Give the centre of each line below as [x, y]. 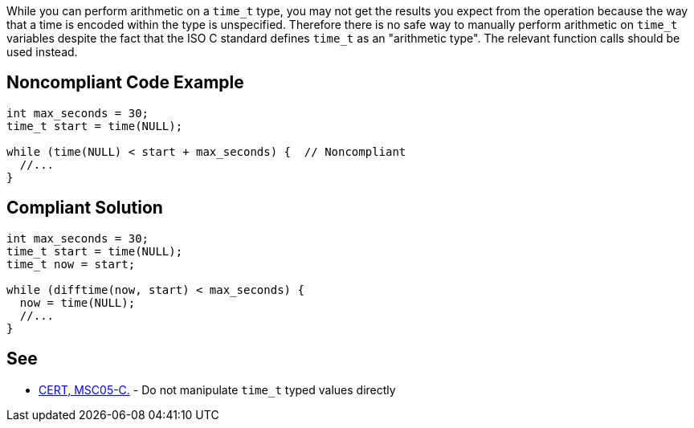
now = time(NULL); [78, 302]
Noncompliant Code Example [125, 83]
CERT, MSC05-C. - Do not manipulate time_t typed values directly [217, 389]
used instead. [42, 52]
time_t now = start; [71, 264]
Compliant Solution [85, 208]
